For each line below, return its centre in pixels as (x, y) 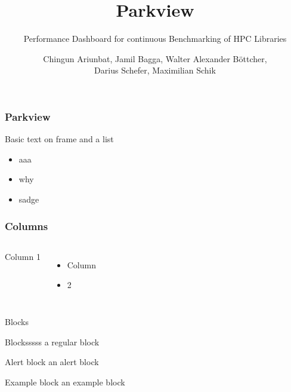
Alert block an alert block (52, 362)
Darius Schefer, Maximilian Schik (155, 70)
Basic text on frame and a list (59, 139)
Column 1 (23, 256)
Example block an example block (65, 382)
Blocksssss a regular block (52, 342)
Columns (27, 226)
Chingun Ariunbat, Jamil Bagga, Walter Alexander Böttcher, (155, 58)
